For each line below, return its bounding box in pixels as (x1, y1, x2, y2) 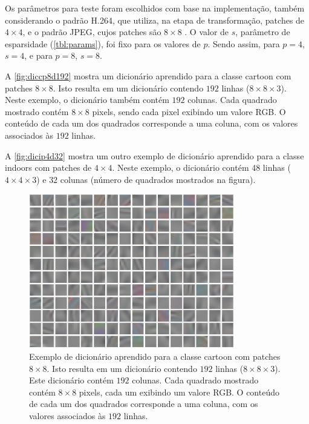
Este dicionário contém (29, 374, 114, 386)
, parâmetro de (235, 25, 290, 38)
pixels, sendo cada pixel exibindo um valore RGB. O (92, 105, 286, 118)
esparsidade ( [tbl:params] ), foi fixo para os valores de (5, 37, 201, 50)
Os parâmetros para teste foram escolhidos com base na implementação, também (5, 2, 305, 14)
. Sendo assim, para (207, 37, 280, 50)
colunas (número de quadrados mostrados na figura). (60, 173, 256, 185)
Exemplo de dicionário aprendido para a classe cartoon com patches (29, 350, 281, 363)
